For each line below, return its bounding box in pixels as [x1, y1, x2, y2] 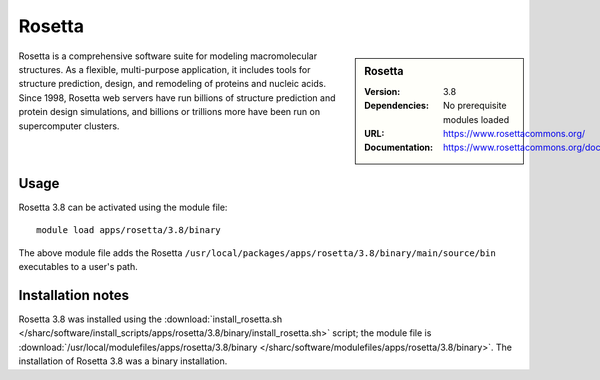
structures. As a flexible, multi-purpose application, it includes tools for [18, 63, 311, 75]
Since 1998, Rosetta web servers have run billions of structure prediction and [18, 91, 336, 104]
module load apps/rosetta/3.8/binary [36, 225, 222, 236]
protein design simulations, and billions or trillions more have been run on [18, 106, 320, 118]
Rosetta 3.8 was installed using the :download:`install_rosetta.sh [18, 313, 283, 325]
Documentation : [364, 141, 434, 154]
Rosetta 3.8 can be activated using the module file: [18, 201, 228, 213]
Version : [364, 85, 401, 97]
